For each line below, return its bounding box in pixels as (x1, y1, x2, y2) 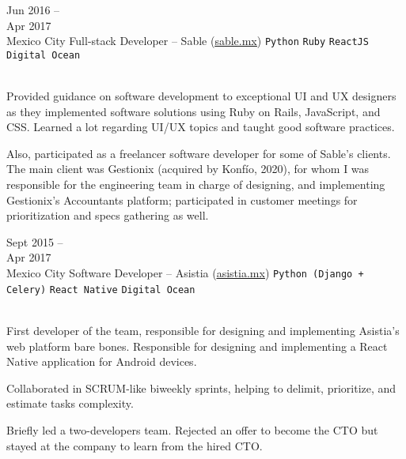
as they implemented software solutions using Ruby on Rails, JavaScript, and (6, 103, 381, 119)
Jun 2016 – (6, 2, 60, 17)
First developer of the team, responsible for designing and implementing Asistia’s (6, 322, 400, 338)
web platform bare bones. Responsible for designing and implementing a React (6, 337, 388, 354)
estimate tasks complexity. (6, 395, 134, 412)
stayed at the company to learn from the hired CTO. (6, 437, 263, 453)
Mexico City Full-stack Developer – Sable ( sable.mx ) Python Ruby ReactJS (6, 32, 369, 49)
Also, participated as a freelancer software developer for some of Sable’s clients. (6, 145, 391, 161)
